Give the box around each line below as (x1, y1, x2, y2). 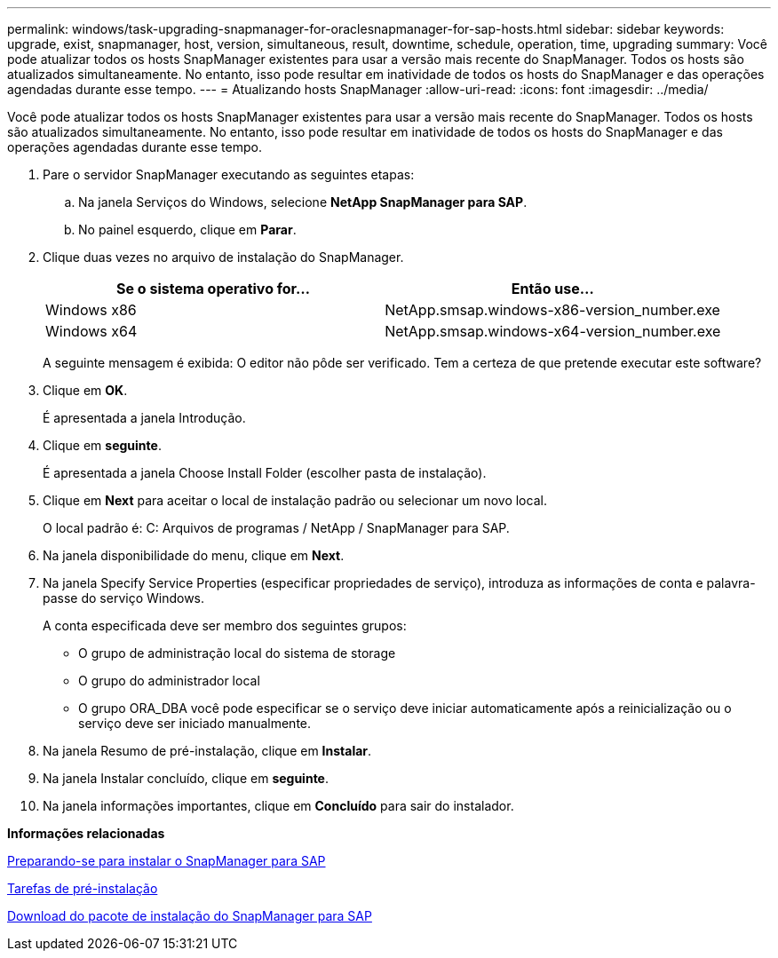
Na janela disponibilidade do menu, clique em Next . (43, 548, 345, 563)
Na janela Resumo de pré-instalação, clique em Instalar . (43, 743, 372, 758)
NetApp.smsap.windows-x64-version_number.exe (385, 322, 721, 340)
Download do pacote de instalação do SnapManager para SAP (7, 908, 372, 923)
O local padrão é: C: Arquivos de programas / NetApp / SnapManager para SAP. (43, 520, 510, 535)
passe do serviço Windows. (43, 590, 205, 606)
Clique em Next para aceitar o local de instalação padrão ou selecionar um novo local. (43, 493, 547, 508)
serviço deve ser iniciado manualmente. (78, 716, 312, 731)
